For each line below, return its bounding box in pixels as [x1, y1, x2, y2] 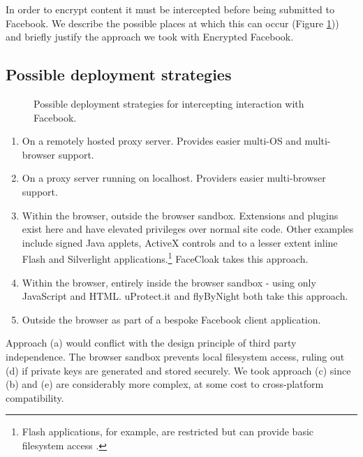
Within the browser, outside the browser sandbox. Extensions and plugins [22, 208, 339, 222]
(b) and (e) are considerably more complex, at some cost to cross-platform [6, 377, 324, 391]
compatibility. [6, 390, 64, 405]
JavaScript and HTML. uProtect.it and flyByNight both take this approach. [22, 289, 348, 303]
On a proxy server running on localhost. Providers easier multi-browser [22, 171, 326, 185]
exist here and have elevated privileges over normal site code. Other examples [22, 222, 354, 236]
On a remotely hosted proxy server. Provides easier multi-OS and [22, 133, 302, 148]
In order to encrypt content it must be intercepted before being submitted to [6, 2, 334, 16]
